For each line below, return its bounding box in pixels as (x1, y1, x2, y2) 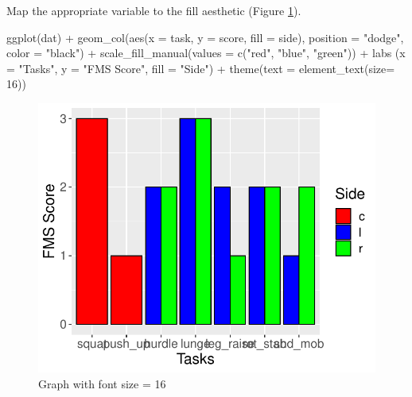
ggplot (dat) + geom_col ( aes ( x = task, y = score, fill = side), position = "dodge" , (6, 29, 404, 45)
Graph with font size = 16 (38, 375, 166, 391)
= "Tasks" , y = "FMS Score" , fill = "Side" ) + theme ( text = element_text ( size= (6, 60, 395, 76)
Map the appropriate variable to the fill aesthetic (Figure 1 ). (6, 2, 301, 18)
